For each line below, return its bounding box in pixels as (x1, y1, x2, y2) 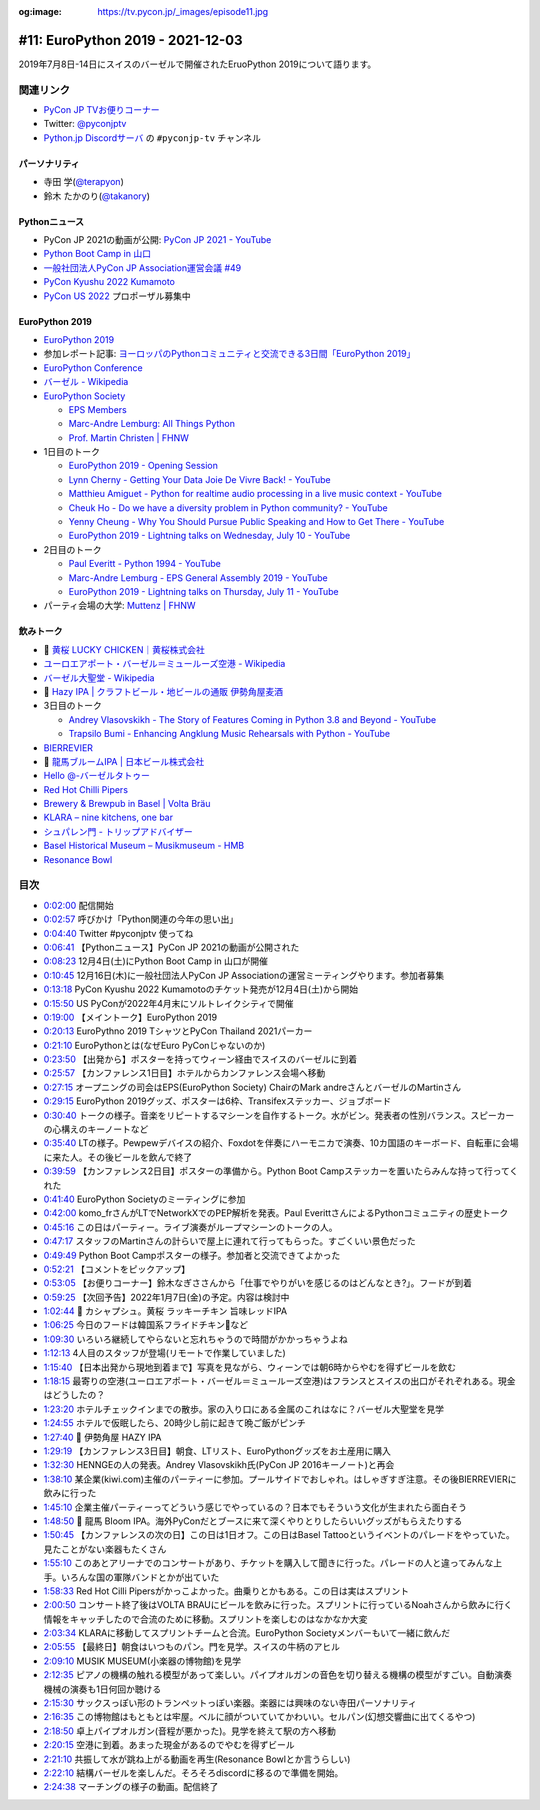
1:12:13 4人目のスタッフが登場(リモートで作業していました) (43, 1347, 287, 1359)
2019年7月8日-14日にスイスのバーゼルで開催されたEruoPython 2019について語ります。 (18, 58, 377, 70)
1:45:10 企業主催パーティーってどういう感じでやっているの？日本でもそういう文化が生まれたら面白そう (43, 1501, 468, 1513)
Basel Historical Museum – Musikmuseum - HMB (43, 840, 245, 852)
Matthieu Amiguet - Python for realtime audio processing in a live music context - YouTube (68, 488, 442, 500)
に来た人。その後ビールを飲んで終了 (43, 1151, 193, 1163)
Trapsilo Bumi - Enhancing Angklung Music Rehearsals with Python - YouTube (68, 728, 390, 740)
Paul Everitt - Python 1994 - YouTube (68, 558, 222, 570)
